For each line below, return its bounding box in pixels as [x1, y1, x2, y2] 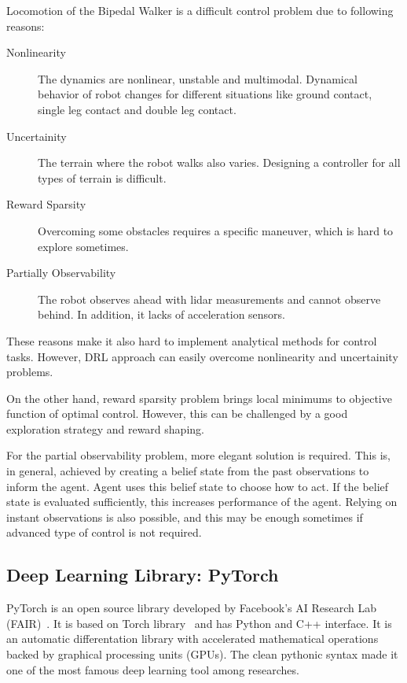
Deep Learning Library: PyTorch [6, 563, 279, 587]
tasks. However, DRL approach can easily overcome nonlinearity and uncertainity [6, 348, 398, 364]
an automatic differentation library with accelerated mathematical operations [6, 630, 379, 647]
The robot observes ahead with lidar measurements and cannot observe [38, 290, 381, 307]
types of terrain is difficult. [38, 169, 167, 186]
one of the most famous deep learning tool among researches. [6, 661, 299, 677]
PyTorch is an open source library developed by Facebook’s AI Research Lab [6, 600, 377, 616]
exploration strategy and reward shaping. [6, 420, 204, 437]
